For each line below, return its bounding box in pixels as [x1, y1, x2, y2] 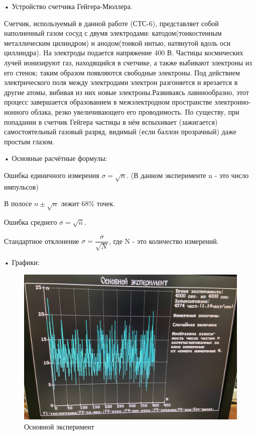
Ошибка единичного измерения [4, 169, 99, 180]
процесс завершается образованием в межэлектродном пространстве [4, 97, 212, 107]
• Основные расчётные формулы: [4, 153, 107, 163]
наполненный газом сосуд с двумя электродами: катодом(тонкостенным [4, 28, 222, 38]
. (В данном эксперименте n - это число [126, 169, 249, 180]
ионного [4, 106, 29, 117]
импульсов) [4, 181, 39, 192]
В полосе [4, 198, 32, 209]
